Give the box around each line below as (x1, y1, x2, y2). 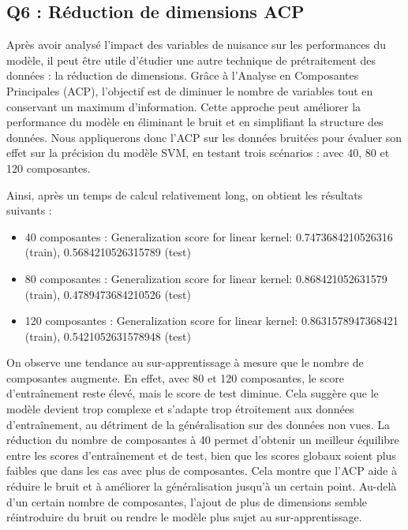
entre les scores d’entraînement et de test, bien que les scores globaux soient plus (6, 446, 396, 463)
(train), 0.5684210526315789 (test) (24, 244, 191, 260)
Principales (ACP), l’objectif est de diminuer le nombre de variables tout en (6, 82, 373, 99)
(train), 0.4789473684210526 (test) (24, 286, 191, 302)
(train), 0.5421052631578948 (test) (24, 327, 191, 344)
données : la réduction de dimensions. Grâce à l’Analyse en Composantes (6, 67, 359, 84)
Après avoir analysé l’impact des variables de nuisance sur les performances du (6, 36, 387, 53)
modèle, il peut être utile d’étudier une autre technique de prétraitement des (6, 51, 376, 68)
